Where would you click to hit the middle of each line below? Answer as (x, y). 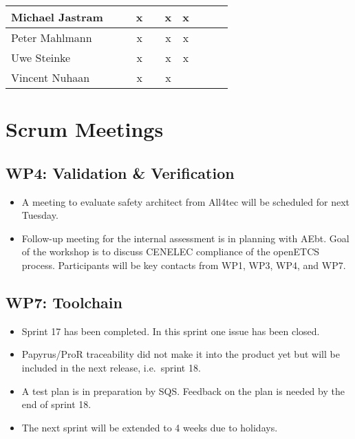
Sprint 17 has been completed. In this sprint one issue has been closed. (171, 331)
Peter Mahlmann (52, 38)
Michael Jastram (57, 17)
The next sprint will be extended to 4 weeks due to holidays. (150, 427)
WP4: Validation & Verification (120, 172)
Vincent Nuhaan (51, 77)
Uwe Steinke (41, 57)
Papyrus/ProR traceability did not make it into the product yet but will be (181, 354)
